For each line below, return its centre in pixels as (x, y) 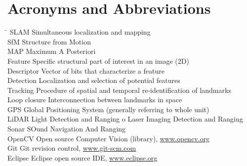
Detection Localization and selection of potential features (94, 80)
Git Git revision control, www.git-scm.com (72, 148)
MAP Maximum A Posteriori (52, 51)
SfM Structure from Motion (49, 41)
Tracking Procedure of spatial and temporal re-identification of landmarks (119, 90)
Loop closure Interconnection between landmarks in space (95, 100)
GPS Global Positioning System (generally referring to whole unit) (108, 109)
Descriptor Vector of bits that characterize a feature (86, 70)
